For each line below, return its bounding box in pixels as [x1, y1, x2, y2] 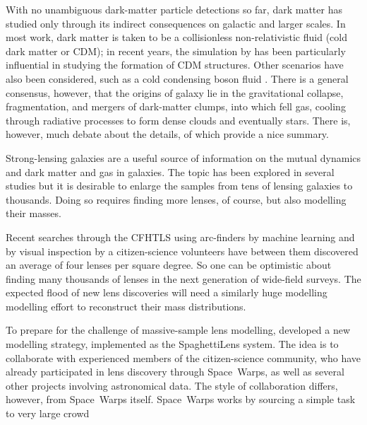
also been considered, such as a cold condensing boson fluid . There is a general [6, 71, 349, 86]
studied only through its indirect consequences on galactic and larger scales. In [6, 16, 346, 30]
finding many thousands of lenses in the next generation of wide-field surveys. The [6, 271, 361, 286]
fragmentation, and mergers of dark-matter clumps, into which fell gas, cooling [6, 99, 346, 114]
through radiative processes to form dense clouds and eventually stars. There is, [6, 112, 351, 127]
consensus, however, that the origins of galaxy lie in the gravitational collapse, [6, 85, 344, 100]
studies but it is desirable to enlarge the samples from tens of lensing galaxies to [6, 178, 353, 193]
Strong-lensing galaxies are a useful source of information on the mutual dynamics [6, 150, 361, 165]
